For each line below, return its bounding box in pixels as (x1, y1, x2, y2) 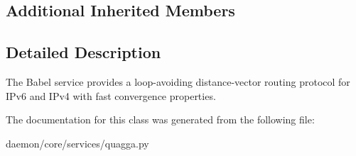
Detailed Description (6, 41, 161, 63)
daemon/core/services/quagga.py (6, 135, 149, 150)
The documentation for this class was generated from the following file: (6, 112, 315, 127)
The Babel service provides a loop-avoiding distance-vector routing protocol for (6, 74, 350, 89)
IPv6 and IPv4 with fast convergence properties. (6, 88, 216, 103)
